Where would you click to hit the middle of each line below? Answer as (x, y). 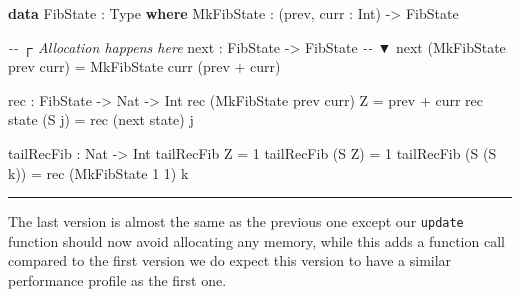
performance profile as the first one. (117, 280)
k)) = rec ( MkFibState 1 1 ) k (98, 172)
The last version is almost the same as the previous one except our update (236, 221)
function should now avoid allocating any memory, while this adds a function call (256, 240)
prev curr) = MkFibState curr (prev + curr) (144, 66)
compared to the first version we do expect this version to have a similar (230, 260)
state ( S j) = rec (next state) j (101, 119)
